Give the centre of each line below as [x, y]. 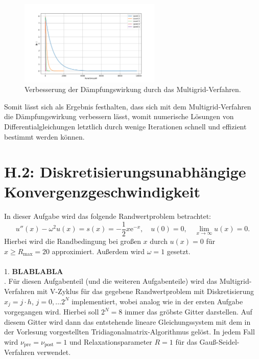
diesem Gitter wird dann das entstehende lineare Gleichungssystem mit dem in [127, 321]
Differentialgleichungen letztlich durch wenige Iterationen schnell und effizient [125, 126]
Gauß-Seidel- [219, 341]
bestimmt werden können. [44, 136]
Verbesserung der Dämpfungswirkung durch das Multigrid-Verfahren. [133, 89]
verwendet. [54, 352]
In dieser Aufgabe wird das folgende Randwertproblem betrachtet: [108, 216]
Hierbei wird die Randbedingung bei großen [73, 241]
